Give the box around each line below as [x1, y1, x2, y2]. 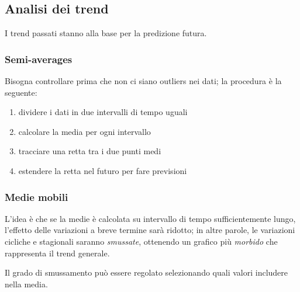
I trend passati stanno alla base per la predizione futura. [5, 27, 207, 39]
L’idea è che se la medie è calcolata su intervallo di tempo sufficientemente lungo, [5, 212, 296, 224]
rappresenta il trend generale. [5, 246, 110, 259]
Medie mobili [5, 189, 68, 204]
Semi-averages [5, 51, 73, 66]
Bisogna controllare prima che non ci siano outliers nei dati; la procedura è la [5, 75, 282, 87]
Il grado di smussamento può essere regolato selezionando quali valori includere [5, 266, 288, 279]
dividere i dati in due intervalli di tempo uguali [18, 106, 188, 118]
